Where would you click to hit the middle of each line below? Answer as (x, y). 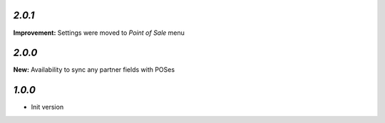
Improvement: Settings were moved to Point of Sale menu (99, 33)
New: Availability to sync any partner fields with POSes (94, 70)
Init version (47, 107)
